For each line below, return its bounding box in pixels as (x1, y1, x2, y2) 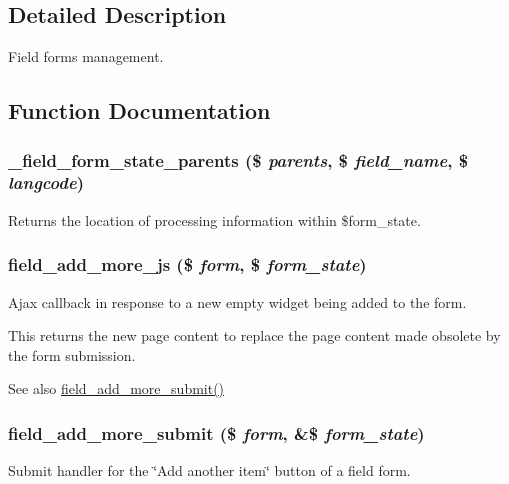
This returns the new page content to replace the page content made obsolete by (8, 325, 501, 346)
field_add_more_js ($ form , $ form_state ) (8, 252, 367, 277)
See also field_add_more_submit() (8, 378, 225, 399)
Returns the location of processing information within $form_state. (8, 209, 421, 230)
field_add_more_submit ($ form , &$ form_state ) (8, 420, 425, 445)
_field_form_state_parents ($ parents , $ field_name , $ (8, 147, 469, 172)
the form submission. (8, 344, 136, 365)
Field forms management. (8, 46, 164, 67)
